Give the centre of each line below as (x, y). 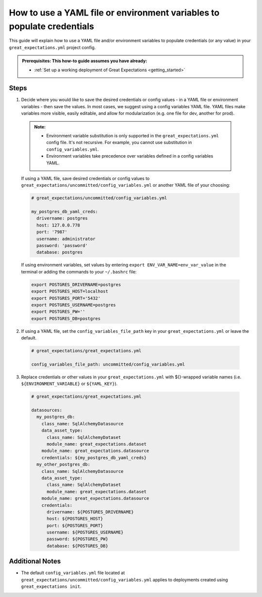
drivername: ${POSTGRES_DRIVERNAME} (90, 512)
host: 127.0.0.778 (58, 225)
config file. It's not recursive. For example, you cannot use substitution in (119, 143)
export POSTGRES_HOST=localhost (70, 291)
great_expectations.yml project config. (52, 47)
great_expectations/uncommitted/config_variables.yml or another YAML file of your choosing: (126, 185)
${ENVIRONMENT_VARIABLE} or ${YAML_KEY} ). (69, 384)
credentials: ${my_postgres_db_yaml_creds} (94, 458)
